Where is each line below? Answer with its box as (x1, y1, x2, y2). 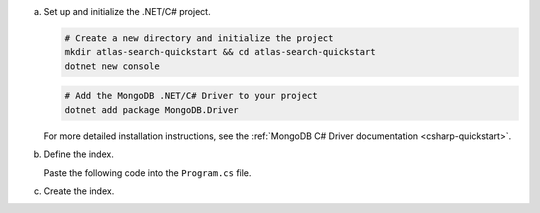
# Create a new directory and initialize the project (64, 32, 334, 44)
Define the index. (43, 148, 114, 160)
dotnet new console (64, 60, 160, 72)
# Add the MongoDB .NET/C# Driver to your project (64, 90, 319, 102)
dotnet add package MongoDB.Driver (64, 104, 239, 115)
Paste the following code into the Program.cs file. (43, 166, 252, 179)
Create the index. (43, 185, 115, 197)
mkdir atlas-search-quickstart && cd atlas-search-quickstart (64, 46, 376, 58)
